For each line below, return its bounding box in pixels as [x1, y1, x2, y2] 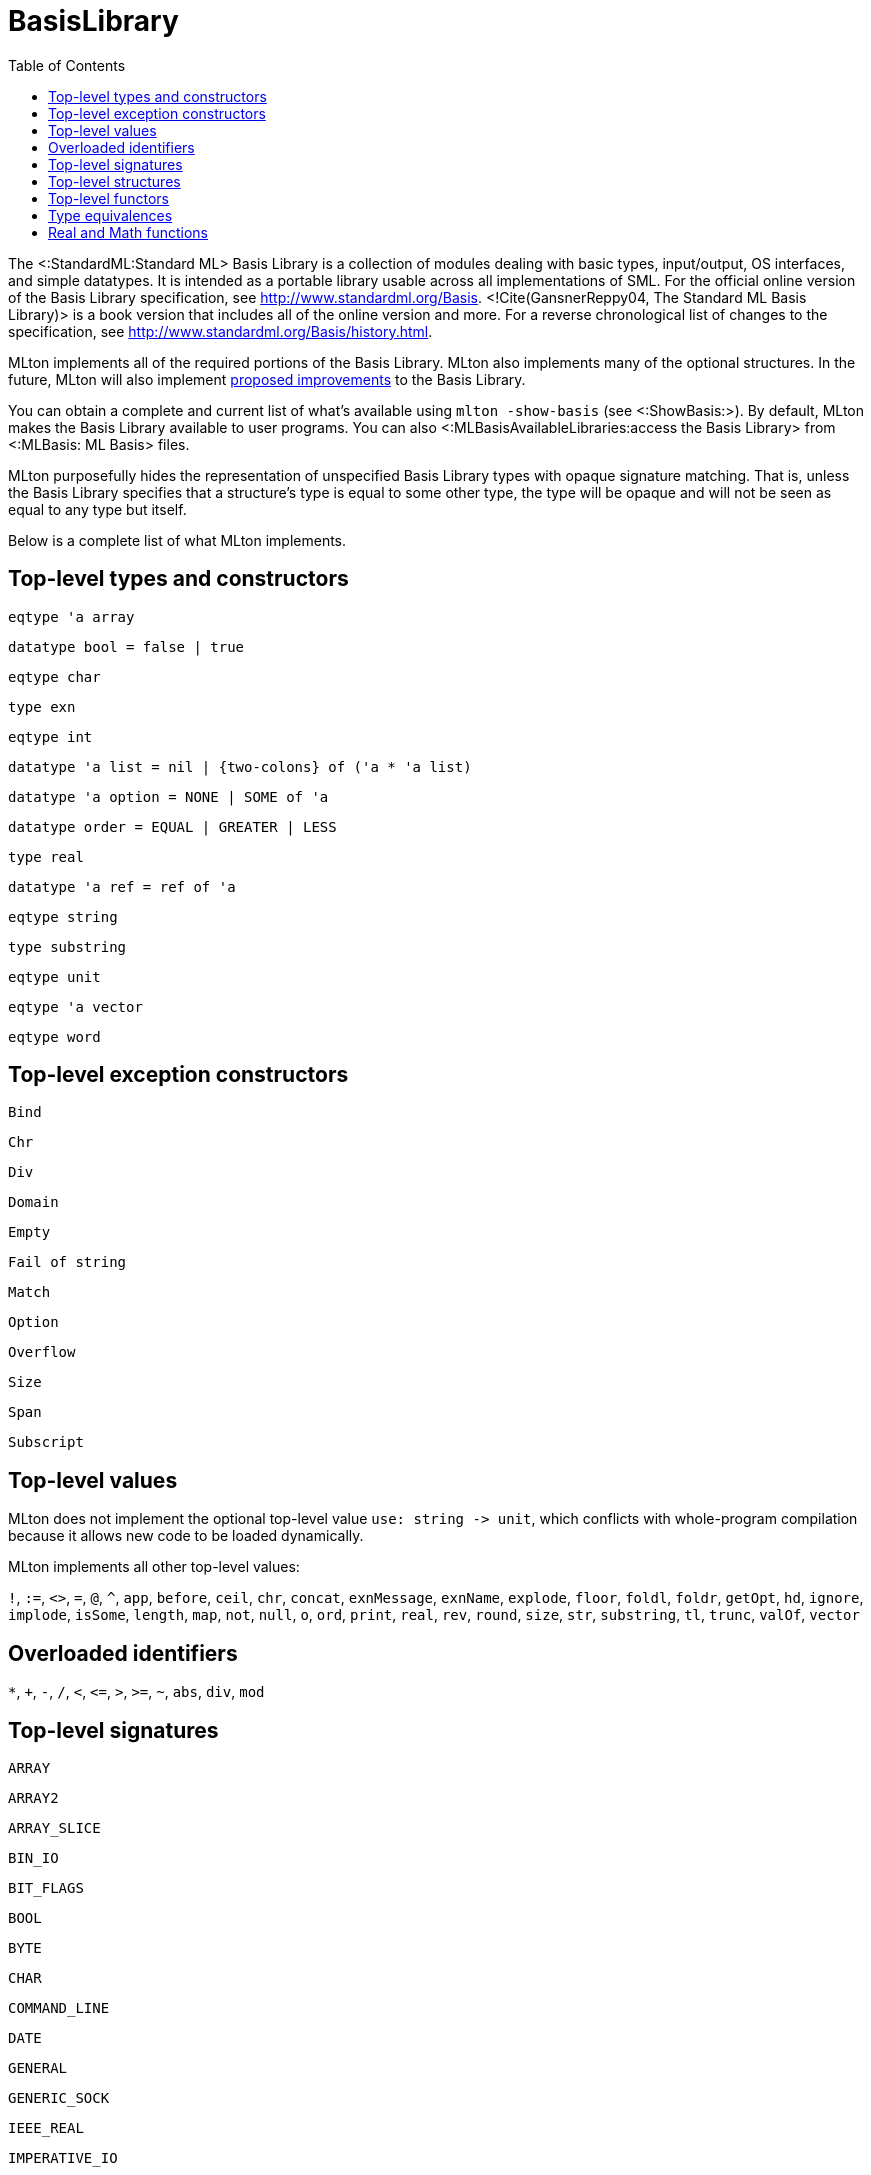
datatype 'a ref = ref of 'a [8, 878, 236, 895]
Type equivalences [48, 206, 173, 224]
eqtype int [8, 728, 93, 745]
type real [8, 848, 84, 865]
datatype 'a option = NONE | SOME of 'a [8, 788, 329, 805]
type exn [8, 698, 76, 715]
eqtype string [8, 908, 118, 925]
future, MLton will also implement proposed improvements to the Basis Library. [8, 370, 526, 388]
